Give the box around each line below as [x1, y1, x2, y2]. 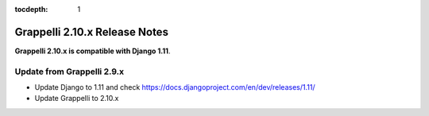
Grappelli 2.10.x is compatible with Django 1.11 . [14, 46, 171, 56]
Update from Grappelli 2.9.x [14, 66, 125, 77]
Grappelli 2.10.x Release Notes [14, 25, 168, 39]
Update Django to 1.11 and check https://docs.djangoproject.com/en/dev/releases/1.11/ [34, 83, 315, 92]
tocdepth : [14, 5, 48, 14]
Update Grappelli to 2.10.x [34, 94, 119, 103]
